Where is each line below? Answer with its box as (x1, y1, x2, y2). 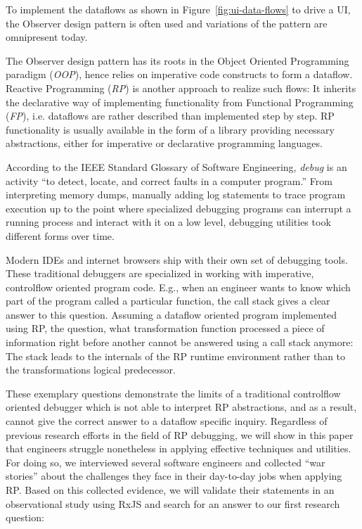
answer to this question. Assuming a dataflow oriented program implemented (6, 307, 337, 321)
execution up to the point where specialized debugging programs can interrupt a (6, 200, 351, 215)
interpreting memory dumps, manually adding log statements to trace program (6, 187, 346, 202)
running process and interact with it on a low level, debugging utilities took (6, 215, 331, 229)
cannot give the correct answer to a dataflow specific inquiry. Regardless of (6, 414, 328, 428)
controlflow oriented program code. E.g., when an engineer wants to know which (6, 279, 351, 294)
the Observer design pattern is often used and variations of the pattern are (6, 15, 328, 30)
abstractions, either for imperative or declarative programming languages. (6, 136, 323, 151)
